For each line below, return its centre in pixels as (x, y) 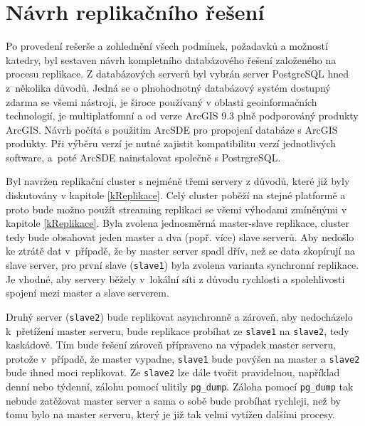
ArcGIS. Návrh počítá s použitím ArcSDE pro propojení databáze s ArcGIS (172, 129)
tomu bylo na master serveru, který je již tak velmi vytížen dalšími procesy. (170, 414)
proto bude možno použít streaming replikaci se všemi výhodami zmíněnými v (176, 209)
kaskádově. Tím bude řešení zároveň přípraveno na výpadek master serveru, (171, 345)
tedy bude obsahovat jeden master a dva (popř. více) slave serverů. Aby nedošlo (180, 236)
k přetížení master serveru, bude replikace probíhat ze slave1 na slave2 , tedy (178, 330)
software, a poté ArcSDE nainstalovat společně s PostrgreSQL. (143, 157)
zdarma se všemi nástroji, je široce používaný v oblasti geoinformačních (162, 101)
